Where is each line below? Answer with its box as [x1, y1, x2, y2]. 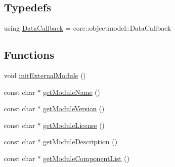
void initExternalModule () [4, 70, 86, 80]
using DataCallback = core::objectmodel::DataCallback [4, 23, 171, 33]
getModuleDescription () [43, 136, 118, 147]
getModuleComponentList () [43, 153, 130, 163]
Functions [4, 47, 54, 62]
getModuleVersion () [43, 103, 105, 114]
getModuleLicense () [43, 120, 105, 130]
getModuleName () [43, 86, 100, 97]
